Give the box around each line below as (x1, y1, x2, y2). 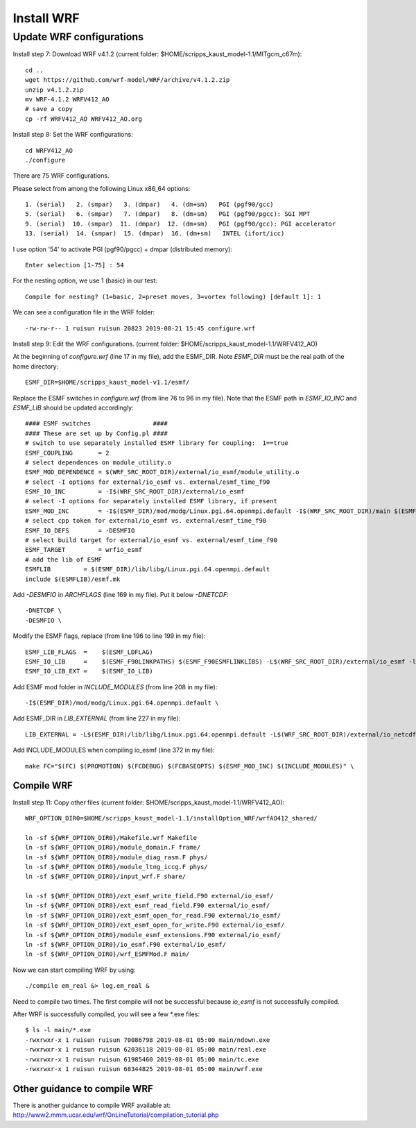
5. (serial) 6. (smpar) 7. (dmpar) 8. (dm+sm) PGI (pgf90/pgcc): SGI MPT (25, 210, 311, 218)
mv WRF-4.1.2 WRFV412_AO (25, 95, 110, 103)
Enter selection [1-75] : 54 (25, 261, 124, 269)
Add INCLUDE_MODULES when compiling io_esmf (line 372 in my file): (12, 746, 215, 755)
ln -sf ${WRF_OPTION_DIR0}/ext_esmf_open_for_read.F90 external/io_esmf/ (25, 911, 281, 919)
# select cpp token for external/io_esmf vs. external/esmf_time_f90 (25, 517, 267, 525)
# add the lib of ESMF (25, 555, 103, 564)
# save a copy (25, 105, 73, 113)
